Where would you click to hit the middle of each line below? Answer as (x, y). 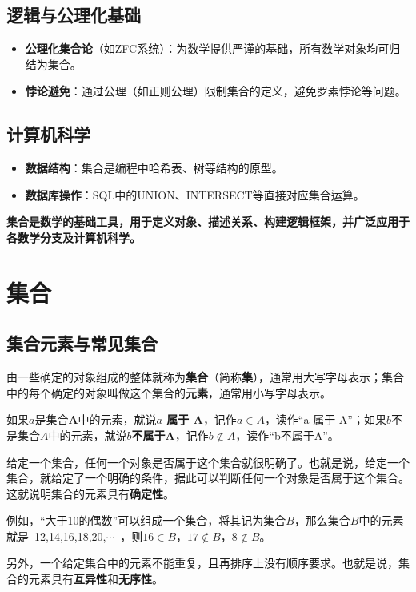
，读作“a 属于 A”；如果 (325, 419)
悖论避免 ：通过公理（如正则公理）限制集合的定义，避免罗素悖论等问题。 (216, 91)
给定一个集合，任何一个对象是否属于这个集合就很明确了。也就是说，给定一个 (208, 462)
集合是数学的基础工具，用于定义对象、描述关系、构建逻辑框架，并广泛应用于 (208, 221)
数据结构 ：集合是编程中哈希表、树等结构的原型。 (154, 168)
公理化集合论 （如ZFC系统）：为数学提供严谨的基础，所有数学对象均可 (207, 48)
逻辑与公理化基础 (74, 15)
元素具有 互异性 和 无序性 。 (96, 579)
